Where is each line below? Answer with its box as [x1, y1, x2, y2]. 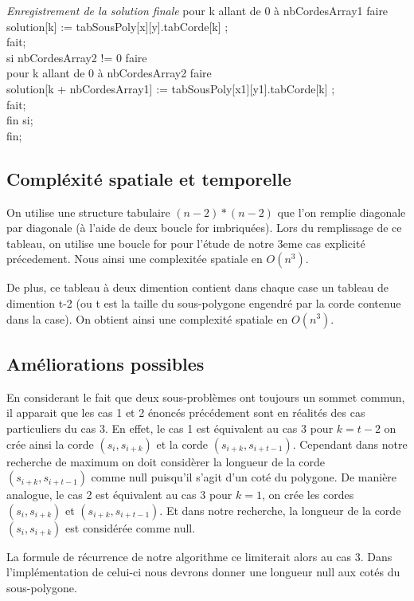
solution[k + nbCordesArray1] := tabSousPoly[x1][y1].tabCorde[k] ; [6, 80, 335, 96]
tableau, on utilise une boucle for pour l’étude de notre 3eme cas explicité [6, 234, 365, 251]
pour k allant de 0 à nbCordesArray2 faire [6, 65, 212, 81]
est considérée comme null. [65, 519, 196, 536]
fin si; [6, 112, 33, 128]
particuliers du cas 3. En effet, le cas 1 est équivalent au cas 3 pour [6, 419, 334, 436]
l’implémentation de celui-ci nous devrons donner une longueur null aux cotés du [6, 564, 400, 580]
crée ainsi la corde [6, 435, 94, 452]
